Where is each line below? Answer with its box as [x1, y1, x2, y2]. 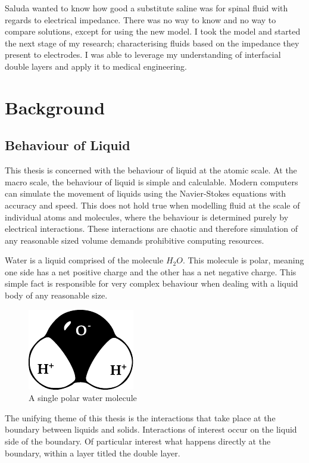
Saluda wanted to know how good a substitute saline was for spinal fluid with [5, 2, 288, 14]
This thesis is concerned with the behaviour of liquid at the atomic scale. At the [5, 164, 297, 176]
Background [5, 95, 105, 119]
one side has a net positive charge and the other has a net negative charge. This [5, 265, 296, 278]
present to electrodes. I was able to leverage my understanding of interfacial [5, 48, 281, 61]
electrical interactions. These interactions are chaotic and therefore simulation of [5, 222, 298, 235]
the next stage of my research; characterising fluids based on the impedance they [5, 36, 299, 49]
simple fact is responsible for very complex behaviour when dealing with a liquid [5, 277, 298, 290]
